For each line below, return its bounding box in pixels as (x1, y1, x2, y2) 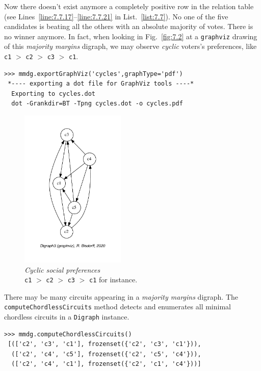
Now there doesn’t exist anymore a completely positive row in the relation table (4, 1, 254, 11)
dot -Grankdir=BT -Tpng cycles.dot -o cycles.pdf (11, 100, 183, 108)
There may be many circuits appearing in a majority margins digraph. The (4, 291, 239, 302)
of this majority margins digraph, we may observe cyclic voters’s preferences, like (4, 41, 257, 51)
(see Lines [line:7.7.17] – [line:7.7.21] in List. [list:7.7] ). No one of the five (4, 11, 228, 21)
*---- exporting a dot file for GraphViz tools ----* (8, 80, 194, 88)
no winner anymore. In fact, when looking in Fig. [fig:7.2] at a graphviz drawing (4, 31, 257, 41)
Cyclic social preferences (24, 264, 100, 275)
